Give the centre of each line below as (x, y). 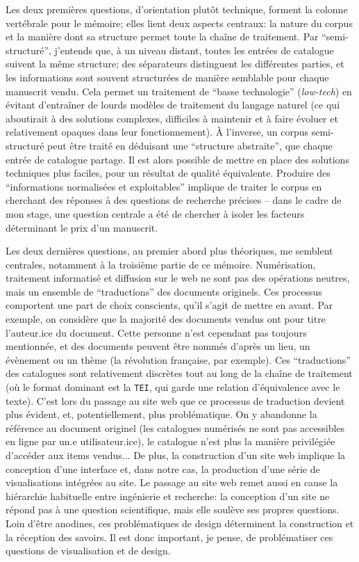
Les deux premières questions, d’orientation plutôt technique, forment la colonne (177, 9)
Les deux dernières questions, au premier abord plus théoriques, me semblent (169, 251)
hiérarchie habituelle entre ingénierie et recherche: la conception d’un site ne (168, 496)
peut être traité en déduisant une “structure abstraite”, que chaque (190, 145)
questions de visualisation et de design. (88, 551)
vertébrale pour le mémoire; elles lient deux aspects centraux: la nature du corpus (179, 23)
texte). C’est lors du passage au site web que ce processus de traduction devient (175, 400)
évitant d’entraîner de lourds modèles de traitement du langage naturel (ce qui (173, 105)
